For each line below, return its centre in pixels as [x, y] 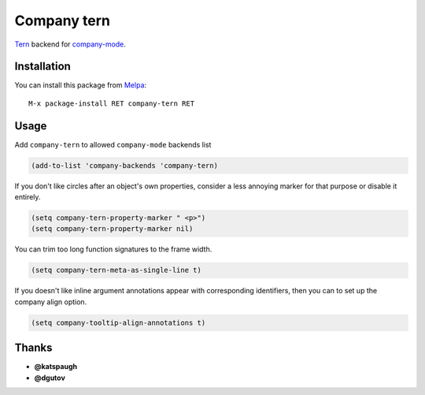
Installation [42, 67]
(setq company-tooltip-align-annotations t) [118, 322]
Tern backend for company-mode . [70, 44]
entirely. [28, 197]
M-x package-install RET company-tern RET [112, 103]
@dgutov [50, 378]
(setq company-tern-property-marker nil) [112, 229]
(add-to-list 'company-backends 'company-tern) [124, 165]
